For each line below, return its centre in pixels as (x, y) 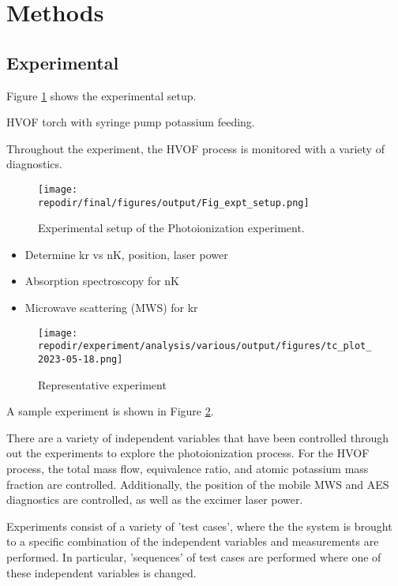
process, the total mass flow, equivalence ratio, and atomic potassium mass (188, 468)
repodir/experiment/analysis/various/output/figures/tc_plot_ (205, 346)
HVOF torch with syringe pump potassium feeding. (131, 122)
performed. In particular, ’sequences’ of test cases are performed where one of (194, 556)
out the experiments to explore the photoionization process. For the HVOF (188, 453)
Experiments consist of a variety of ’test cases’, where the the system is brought (199, 526)
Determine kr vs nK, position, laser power (126, 254)
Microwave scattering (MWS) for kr (111, 308)
